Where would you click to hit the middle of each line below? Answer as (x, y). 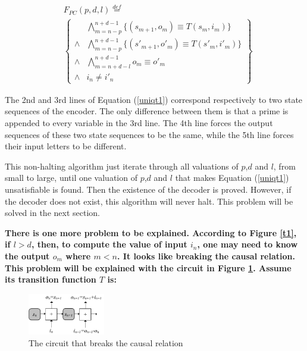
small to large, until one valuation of (71, 178)
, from (284, 166)
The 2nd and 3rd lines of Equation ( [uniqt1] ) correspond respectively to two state (154, 99)
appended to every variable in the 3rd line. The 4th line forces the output (139, 123)
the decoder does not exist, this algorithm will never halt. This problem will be (149, 201)
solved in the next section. (52, 213)
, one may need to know (248, 244)
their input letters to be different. (66, 146)
